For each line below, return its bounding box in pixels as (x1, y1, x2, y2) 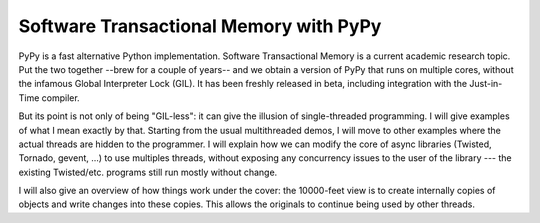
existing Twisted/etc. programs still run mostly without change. (18, 166, 278, 178)
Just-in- (469, 78, 503, 90)
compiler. (41, 91, 80, 104)
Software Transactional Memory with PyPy (18, 15, 382, 37)
